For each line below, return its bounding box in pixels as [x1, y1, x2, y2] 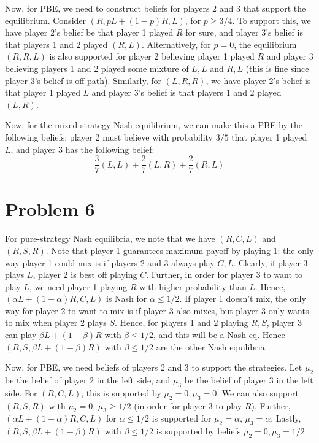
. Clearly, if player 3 [233, 256, 308, 269]
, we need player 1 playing [29, 280, 128, 293]
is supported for [152, 412, 212, 425]
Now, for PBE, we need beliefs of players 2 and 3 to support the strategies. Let [5, 361, 302, 374]
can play [5, 328, 37, 341]
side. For [5, 386, 37, 399]
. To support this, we [232, 13, 311, 26]
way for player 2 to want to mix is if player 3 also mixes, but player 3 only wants [5, 304, 309, 317]
